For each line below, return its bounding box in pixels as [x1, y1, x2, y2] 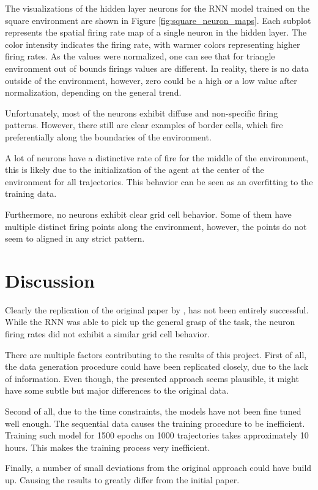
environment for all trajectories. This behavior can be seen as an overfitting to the [5, 175, 313, 188]
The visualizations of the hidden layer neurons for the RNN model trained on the [5, 2, 309, 14]
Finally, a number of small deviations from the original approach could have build [5, 461, 312, 474]
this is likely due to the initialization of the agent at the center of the [5, 163, 264, 176]
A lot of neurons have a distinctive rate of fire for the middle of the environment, [5, 151, 309, 164]
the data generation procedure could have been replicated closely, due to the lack [5, 360, 309, 373]
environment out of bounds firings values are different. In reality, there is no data [5, 61, 309, 74]
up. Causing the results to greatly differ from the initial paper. [5, 473, 240, 486]
